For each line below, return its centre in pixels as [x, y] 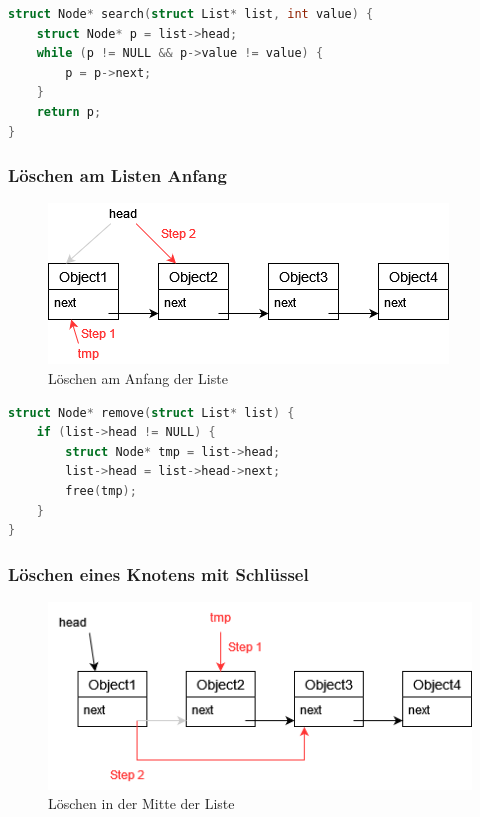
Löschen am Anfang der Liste [138, 377]
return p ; [69, 111]
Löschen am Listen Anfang [117, 175]
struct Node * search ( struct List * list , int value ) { [191, 14]
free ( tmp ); [101, 490]
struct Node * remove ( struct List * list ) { [151, 412]
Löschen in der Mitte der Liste [141, 803]
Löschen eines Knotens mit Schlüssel [158, 573]
